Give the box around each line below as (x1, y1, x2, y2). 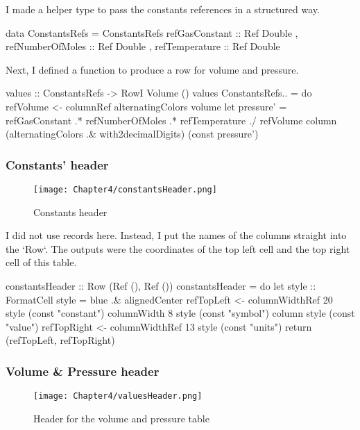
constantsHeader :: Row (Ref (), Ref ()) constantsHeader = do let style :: (6, 279, 316, 292)
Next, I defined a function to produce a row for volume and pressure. (6, 62, 299, 76)
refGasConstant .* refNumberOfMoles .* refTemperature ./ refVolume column (6, 113, 337, 127)
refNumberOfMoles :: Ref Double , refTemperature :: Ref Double (6, 39, 280, 53)
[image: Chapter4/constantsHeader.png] (33, 184, 217, 195)
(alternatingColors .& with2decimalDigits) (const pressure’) (6, 126, 259, 141)
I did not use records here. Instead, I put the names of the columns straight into (6, 228, 347, 242)
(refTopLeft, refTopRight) (6, 333, 115, 347)
